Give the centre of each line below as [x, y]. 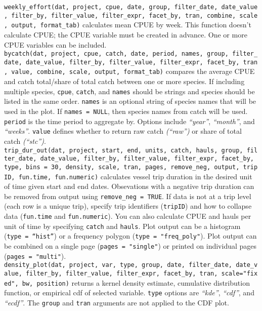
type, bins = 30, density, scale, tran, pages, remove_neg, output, [122, 167]
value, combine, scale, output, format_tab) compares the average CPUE [133, 71]
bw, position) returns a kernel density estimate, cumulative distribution [136, 282]
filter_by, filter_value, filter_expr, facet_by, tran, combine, [124, 15]
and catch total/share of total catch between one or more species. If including [124, 81]
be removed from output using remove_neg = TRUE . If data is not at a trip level [128, 196]
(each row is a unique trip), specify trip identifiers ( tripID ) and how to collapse [128, 206]
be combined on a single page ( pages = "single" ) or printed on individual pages [130, 246]
